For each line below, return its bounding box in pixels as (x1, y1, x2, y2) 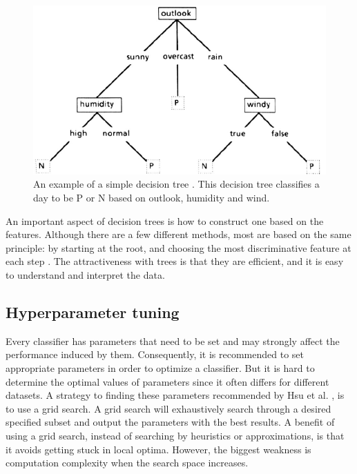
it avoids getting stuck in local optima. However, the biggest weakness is (6, 442, 311, 456)
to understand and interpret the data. (6, 267, 165, 282)
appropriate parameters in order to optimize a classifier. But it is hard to (6, 360, 315, 375)
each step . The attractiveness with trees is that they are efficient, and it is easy (6, 254, 344, 268)
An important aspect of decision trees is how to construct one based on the (6, 213, 324, 228)
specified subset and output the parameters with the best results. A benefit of (6, 415, 335, 429)
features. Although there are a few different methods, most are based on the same (6, 227, 351, 241)
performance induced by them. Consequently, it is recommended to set (6, 347, 304, 362)
